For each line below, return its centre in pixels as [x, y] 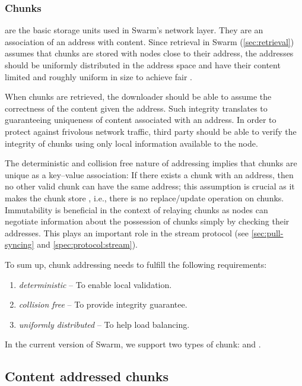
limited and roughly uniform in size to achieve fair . [98, 76]
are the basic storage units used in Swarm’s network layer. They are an [134, 30]
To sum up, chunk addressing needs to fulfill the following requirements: [136, 264]
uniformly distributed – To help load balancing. [104, 324]
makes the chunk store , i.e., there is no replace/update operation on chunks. [144, 197]
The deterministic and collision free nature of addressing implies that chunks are [151, 163]
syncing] [20, 244]
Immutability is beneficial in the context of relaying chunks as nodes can [136, 209]
